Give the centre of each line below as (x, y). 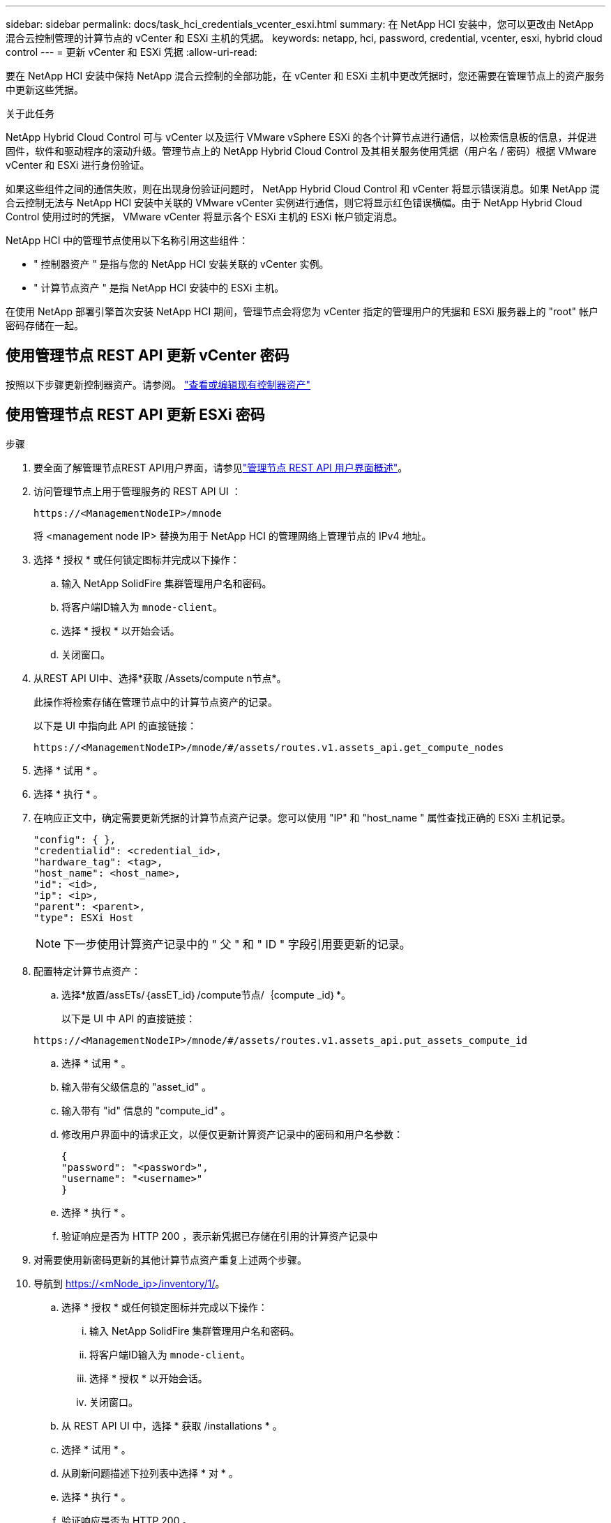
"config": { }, (75, 839)
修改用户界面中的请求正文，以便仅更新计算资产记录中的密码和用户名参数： (232, 1134)
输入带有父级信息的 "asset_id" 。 (137, 1086)
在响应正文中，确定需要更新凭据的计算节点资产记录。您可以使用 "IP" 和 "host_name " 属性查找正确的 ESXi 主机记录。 (302, 817)
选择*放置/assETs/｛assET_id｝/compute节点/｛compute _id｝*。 (206, 994)
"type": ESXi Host (84, 917)
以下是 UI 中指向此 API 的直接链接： (115, 725)
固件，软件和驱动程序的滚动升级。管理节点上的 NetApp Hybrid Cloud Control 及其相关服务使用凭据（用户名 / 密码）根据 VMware (301, 151)
